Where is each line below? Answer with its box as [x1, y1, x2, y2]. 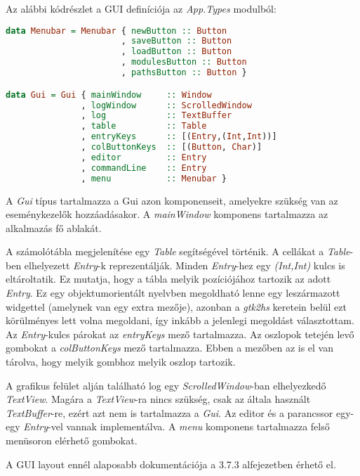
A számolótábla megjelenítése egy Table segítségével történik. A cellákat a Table [6, 244, 350, 259]
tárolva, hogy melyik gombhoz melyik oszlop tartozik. [6, 354, 236, 369]
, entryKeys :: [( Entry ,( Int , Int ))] [81, 131, 277, 142]
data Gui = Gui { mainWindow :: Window [6, 89, 212, 100]
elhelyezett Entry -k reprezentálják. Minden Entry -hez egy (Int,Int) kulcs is [24, 257, 345, 272]
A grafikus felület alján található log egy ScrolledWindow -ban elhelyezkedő [6, 378, 326, 392]
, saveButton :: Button [121, 36, 232, 46]
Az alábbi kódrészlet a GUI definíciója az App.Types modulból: [6, 1, 276, 15]
